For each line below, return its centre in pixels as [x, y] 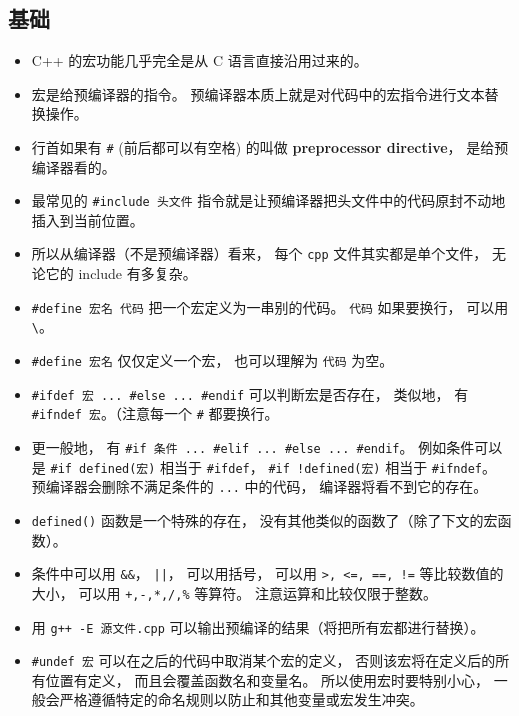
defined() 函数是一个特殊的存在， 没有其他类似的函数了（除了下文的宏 [264, 519]
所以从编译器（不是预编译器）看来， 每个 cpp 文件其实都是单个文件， [259, 253]
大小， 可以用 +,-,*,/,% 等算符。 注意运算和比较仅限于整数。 [234, 592]
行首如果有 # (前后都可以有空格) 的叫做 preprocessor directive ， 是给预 [270, 146]
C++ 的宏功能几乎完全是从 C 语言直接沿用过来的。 [199, 60]
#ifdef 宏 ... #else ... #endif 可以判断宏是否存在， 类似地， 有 [250, 393]
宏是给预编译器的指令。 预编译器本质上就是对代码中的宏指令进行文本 [258, 93]
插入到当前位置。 [87, 219]
